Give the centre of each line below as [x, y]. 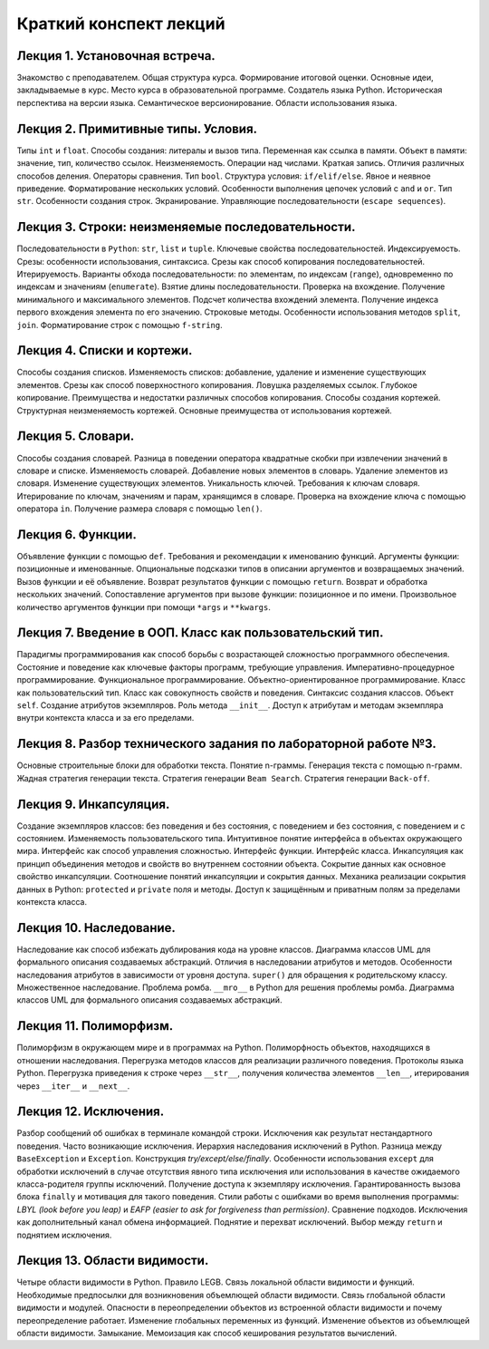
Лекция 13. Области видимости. [113, 1261]
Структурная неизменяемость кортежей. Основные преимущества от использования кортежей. [205, 410]
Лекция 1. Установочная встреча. [116, 56]
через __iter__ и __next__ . [73, 1086]
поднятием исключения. [64, 1235]
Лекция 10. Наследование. [96, 928]
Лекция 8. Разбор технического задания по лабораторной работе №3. [226, 744]
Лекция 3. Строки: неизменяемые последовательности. [186, 227]
